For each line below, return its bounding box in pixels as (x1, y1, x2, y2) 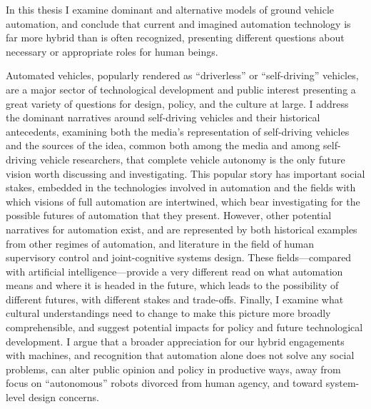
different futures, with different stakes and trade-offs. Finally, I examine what (6, 291, 344, 306)
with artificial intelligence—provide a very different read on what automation (6, 263, 343, 278)
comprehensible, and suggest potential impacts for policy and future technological (6, 320, 363, 335)
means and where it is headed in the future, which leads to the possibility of (6, 278, 339, 293)
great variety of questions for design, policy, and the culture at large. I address (6, 96, 349, 111)
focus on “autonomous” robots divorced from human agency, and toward (6, 375, 323, 390)
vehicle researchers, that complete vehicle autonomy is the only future (39, 151, 345, 166)
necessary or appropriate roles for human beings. (6, 44, 218, 59)
